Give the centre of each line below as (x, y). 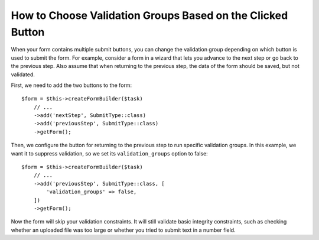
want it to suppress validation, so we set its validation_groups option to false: (109, 153)
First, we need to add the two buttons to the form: (71, 85)
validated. (23, 74)
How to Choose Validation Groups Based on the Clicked (149, 15)
